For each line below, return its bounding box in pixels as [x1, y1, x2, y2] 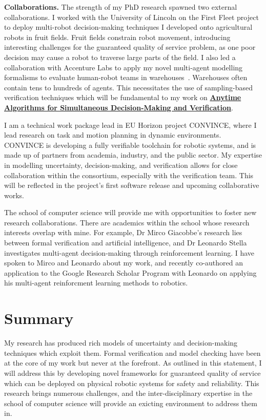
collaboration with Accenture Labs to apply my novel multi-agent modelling [4, 62, 243, 72]
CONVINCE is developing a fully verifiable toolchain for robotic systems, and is [4, 139, 256, 150]
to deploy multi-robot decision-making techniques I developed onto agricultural [4, 22, 253, 32]
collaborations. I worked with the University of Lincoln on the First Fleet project [4, 11, 259, 22]
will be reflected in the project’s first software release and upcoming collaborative [4, 180, 259, 190]
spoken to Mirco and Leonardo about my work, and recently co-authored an [4, 257, 243, 268]
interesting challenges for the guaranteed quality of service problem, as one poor [4, 42, 256, 52]
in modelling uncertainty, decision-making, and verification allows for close [4, 159, 238, 170]
